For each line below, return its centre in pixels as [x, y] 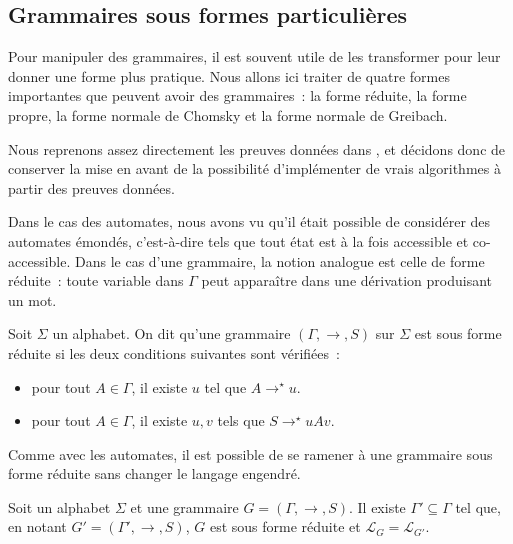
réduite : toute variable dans [96, 280]
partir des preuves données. [91, 187]
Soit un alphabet [59, 506]
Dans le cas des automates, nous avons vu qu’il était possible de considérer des [249, 221]
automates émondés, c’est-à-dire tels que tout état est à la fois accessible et [238, 240]
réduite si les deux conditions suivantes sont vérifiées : [174, 352]
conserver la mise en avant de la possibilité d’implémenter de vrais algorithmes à [254, 168]
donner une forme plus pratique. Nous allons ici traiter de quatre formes [229, 75]
